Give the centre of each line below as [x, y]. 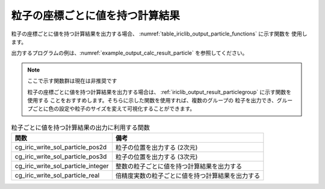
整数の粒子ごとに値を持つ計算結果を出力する [179, 167]
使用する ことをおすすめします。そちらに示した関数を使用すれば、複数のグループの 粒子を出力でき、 [152, 100]
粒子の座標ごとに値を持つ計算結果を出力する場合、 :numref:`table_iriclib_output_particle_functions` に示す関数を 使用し [159, 34]
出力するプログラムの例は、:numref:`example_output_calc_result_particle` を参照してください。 [129, 53]
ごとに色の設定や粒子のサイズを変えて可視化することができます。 [114, 109]
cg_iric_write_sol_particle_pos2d [61, 147]
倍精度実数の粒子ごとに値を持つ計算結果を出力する [188, 176]
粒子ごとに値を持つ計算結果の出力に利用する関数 [81, 128]
